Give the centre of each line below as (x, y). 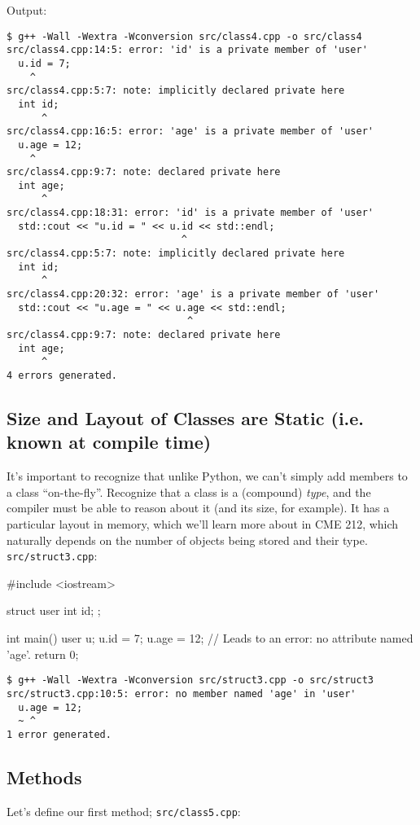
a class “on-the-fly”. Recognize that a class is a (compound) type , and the (189, 491)
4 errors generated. (62, 375)
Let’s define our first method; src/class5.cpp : (124, 811)
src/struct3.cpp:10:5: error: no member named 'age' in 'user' (182, 693)
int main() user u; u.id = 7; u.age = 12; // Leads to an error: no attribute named (210, 638)
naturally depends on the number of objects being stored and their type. (187, 540)
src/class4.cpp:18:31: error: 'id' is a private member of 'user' (190, 213)
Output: (27, 10)
